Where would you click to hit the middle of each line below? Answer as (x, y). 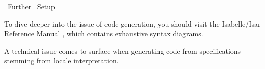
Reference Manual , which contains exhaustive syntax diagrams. (104, 33)
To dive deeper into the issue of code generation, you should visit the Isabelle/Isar (132, 23)
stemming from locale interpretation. (61, 61)
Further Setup (31, 6)
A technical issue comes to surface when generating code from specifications (123, 50)
